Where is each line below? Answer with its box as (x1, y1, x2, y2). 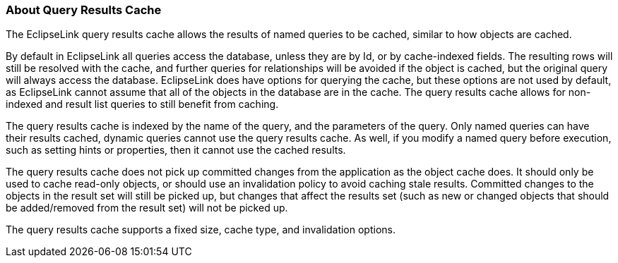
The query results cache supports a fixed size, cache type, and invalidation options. (6, 224, 396, 236)
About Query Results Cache (6, 3, 162, 17)
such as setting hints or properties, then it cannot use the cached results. (6, 144, 346, 157)
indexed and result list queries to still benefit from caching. (6, 98, 279, 111)
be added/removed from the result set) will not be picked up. (6, 202, 288, 214)
